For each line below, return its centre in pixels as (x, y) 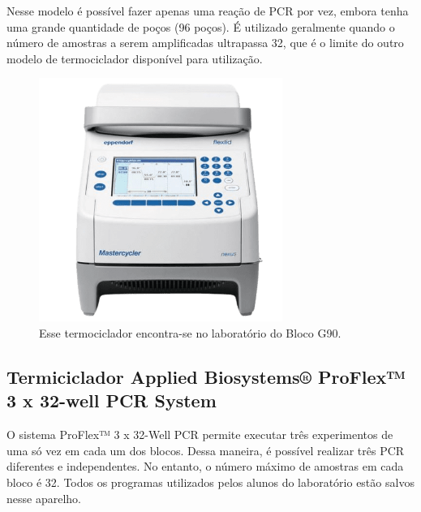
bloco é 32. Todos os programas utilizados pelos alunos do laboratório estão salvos (210, 482)
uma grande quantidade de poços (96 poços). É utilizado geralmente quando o (201, 26)
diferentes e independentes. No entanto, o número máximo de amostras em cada (205, 466)
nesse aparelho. (44, 498)
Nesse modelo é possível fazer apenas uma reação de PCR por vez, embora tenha (208, 11)
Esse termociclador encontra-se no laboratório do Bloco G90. (190, 332)
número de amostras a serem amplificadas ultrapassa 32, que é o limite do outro (205, 43)
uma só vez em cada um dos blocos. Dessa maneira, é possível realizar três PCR (206, 450)
